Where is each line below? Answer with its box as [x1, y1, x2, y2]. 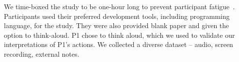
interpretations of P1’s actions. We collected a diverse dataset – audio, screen [4, 39, 233, 49]
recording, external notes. [4, 48, 80, 59]
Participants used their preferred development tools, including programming [4, 11, 230, 21]
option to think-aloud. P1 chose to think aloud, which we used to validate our [4, 30, 235, 40]
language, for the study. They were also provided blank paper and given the [4, 20, 229, 31]
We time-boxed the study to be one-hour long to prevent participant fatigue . [4, 1, 235, 11]
